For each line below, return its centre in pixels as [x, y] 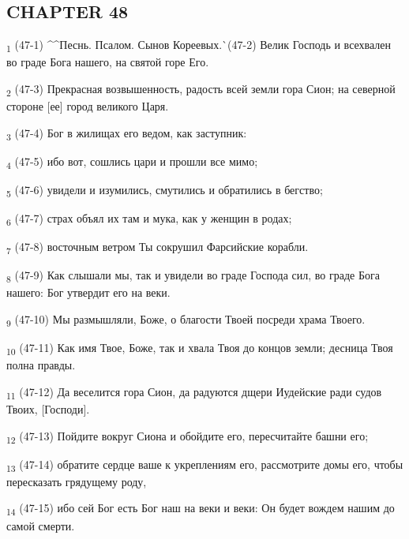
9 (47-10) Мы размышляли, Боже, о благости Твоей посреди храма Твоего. [186, 320]
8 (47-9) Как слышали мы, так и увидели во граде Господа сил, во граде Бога [193, 276]
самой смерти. [41, 525]
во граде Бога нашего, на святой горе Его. [108, 62]
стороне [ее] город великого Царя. [88, 106]
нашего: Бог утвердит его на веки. [88, 292]
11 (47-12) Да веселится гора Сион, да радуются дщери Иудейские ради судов [194, 392]
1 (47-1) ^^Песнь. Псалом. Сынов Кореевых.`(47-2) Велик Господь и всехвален [199, 45]
